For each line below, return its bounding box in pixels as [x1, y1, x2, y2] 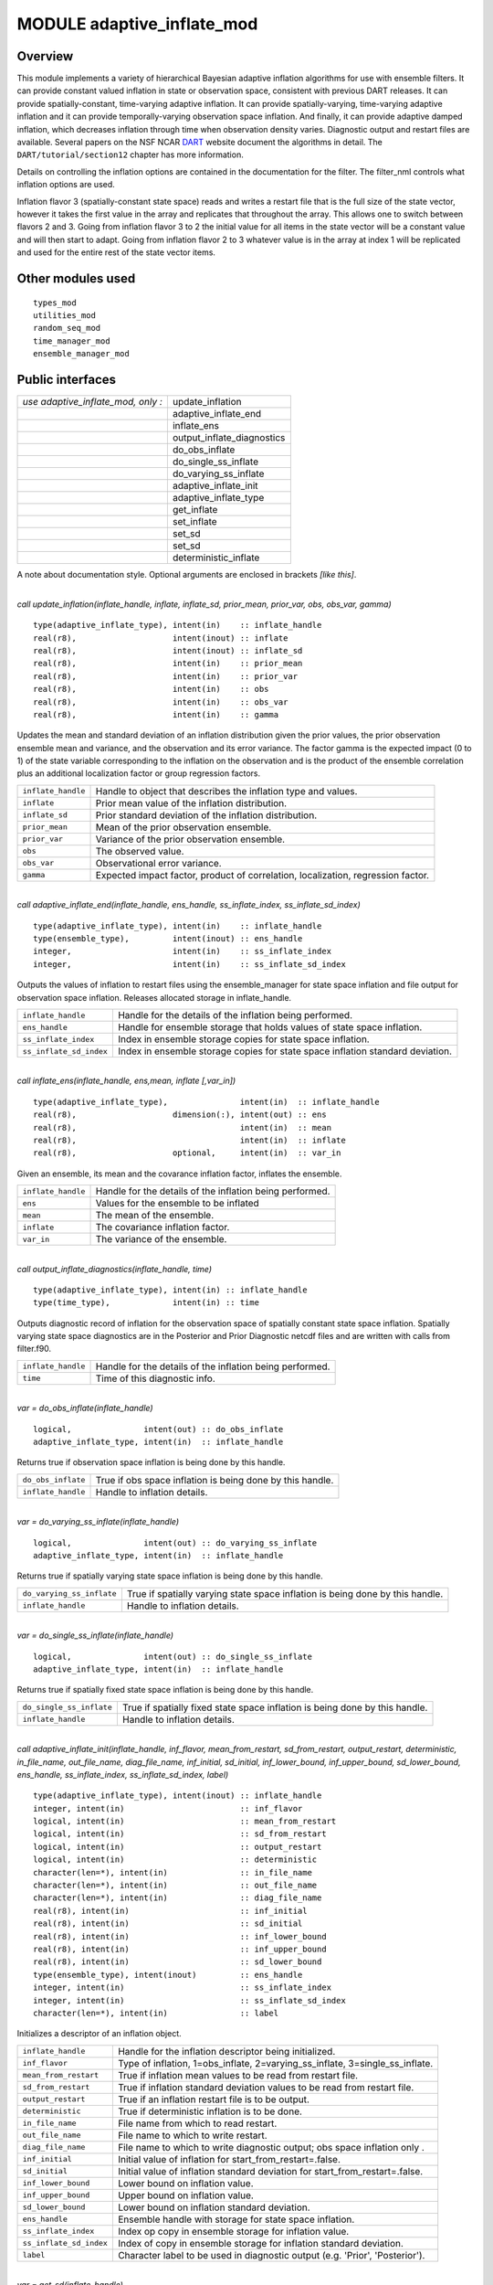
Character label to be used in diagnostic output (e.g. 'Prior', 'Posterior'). [117, 2248, 425, 2261]
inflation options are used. [16, 179, 116, 190]
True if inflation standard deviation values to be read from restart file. [117, 2080, 414, 2093]
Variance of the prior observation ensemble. [95, 833, 286, 845]
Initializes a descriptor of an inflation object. [16, 2028, 182, 2039]
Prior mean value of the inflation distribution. [95, 796, 288, 809]
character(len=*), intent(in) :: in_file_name [33, 1867, 312, 1877]
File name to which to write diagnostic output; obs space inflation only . [117, 2141, 425, 2153]
